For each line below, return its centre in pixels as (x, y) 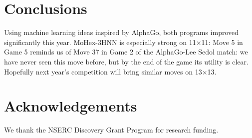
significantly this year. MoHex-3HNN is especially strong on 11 (100, 42)
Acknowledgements (71, 106)
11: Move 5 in (222, 42)
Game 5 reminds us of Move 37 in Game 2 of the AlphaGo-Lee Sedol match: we (126, 52)
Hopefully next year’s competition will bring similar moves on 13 (103, 71)
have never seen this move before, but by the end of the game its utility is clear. (126, 61)
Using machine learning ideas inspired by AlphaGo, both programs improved (122, 32)
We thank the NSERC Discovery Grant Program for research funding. (111, 130)
